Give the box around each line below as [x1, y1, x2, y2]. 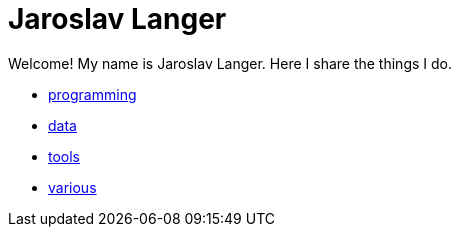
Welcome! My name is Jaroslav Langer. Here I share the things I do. [8, 54, 453, 72]
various [48, 178, 97, 196]
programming [48, 85, 137, 103]
